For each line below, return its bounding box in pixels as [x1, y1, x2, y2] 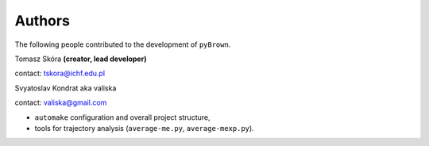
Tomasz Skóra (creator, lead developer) [14, 54, 147, 63]
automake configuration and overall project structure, [34, 112, 211, 122]
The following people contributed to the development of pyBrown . [14, 40, 231, 49]
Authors [14, 12, 71, 29]
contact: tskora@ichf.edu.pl [14, 68, 106, 79]
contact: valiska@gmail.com [14, 98, 107, 107]
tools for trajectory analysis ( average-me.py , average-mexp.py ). [34, 123, 254, 133]
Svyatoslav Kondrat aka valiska [14, 83, 117, 93]
